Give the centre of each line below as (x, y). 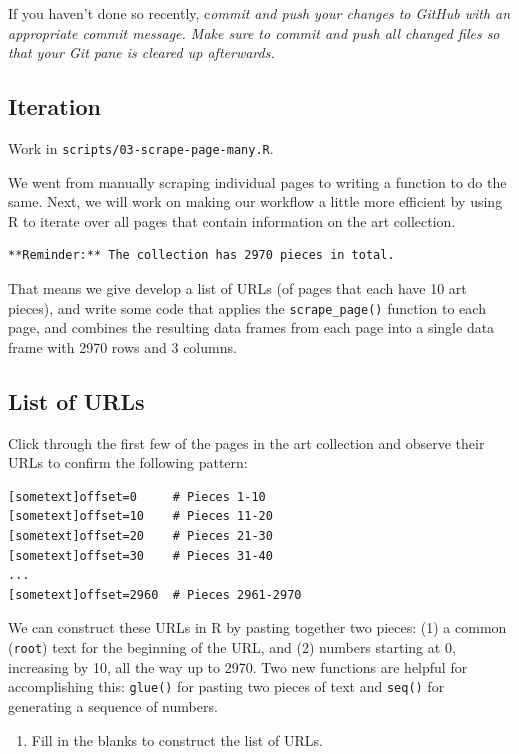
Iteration (54, 106)
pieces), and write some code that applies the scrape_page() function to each (247, 307)
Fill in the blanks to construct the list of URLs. (177, 739)
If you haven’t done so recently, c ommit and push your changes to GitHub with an (259, 13)
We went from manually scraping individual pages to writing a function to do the (257, 181)
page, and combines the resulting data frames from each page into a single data (251, 327)
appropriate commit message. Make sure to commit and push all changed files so (254, 32)
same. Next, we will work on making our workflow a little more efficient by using (255, 201)
